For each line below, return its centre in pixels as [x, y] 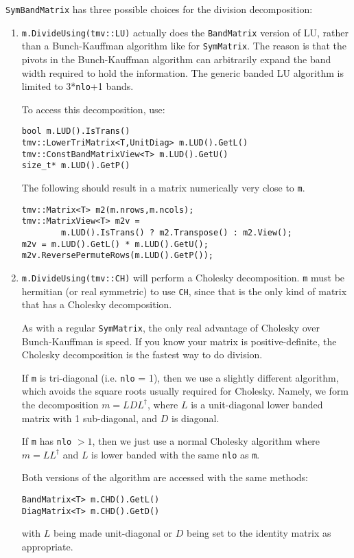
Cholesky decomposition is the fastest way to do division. [142, 354]
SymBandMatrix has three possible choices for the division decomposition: [159, 9]
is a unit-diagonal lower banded [257, 404]
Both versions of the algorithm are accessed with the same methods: [165, 477]
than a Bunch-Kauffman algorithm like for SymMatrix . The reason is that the [184, 46]
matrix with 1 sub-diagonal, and [90, 418]
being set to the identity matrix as [259, 533]
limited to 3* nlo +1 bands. [78, 86]
